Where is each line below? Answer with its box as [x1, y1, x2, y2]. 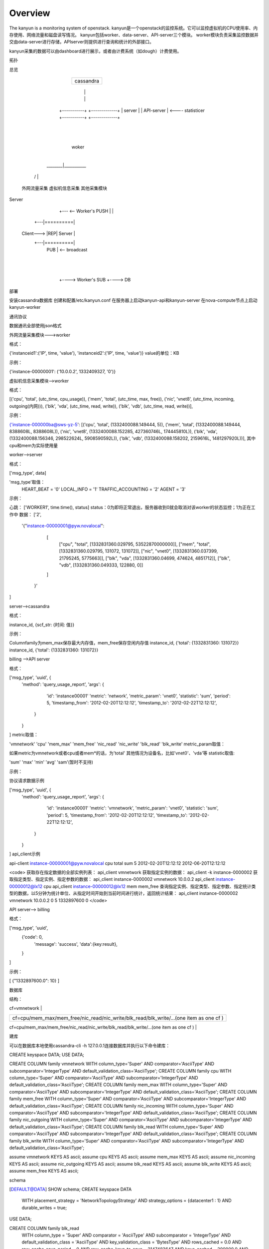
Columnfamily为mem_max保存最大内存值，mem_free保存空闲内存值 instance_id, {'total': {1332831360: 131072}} [9, 640, 239, 646]
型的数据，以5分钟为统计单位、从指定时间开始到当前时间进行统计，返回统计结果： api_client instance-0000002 [9, 890, 239, 896]
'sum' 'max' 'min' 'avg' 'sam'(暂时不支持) [9, 759, 93, 765]
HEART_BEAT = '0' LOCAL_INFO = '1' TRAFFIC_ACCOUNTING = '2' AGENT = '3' [21, 486, 186, 492]
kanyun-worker [9, 304, 41, 310]
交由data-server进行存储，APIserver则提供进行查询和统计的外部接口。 [9, 39, 154, 45]
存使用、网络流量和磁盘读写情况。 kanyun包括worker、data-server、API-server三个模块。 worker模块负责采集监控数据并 [9, 31, 259, 37]
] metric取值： [9, 732, 38, 738]
